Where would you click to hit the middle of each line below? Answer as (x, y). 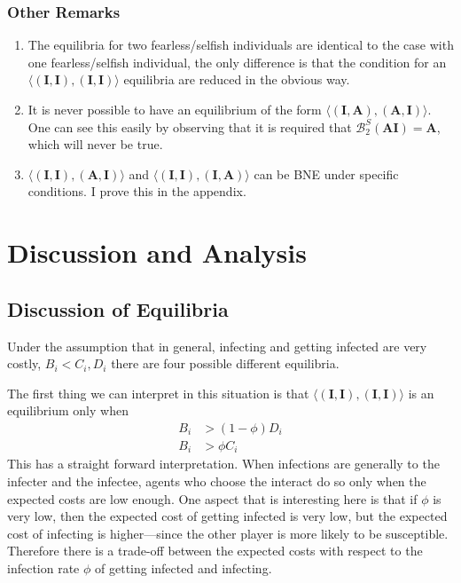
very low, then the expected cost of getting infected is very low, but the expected (227, 516)
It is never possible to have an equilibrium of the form (175, 109)
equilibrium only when (68, 410)
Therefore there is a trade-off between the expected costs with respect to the (215, 551)
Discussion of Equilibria (118, 308)
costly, (24, 363)
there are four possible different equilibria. (225, 363)
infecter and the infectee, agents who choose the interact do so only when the (217, 481)
